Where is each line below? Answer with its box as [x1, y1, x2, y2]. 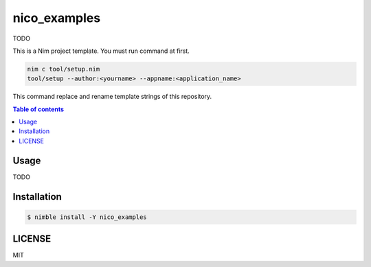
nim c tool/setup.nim [27, 65, 100, 73]
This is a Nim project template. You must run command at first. [12, 47, 190, 55]
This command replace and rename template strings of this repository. [12, 93, 212, 101]
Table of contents [12, 105, 65, 113]
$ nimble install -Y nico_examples [27, 213, 147, 221]
